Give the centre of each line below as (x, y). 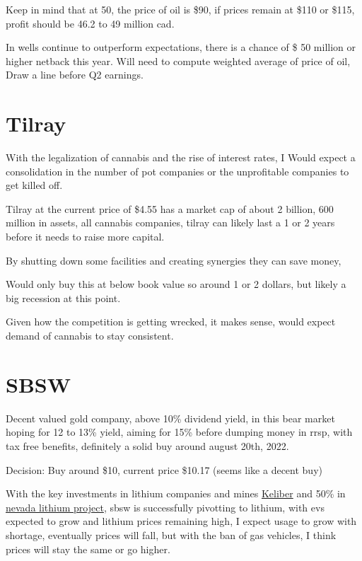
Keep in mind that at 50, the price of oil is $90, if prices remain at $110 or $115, (180, 9)
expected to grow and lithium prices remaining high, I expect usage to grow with (181, 521)
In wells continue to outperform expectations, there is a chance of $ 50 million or (181, 47)
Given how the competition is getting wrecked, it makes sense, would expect (171, 322)
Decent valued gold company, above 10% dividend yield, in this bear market (170, 418)
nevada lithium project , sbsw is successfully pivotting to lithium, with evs (165, 507)
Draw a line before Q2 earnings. (75, 75)
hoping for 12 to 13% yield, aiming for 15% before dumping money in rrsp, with (179, 432)
